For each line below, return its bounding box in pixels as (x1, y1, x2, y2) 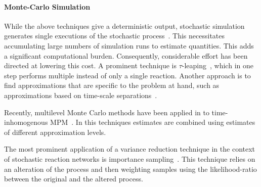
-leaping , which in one (182, 60, 253, 71)
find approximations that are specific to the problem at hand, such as (4, 80, 220, 90)
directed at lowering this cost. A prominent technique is (4, 60, 177, 71)
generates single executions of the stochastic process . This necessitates (4, 30, 225, 41)
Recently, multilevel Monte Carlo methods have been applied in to (4, 107, 209, 117)
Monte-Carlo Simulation (4, 1, 91, 12)
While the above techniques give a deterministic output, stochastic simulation (4, 20, 245, 31)
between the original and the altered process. (4, 173, 143, 184)
